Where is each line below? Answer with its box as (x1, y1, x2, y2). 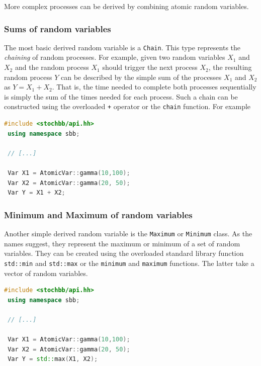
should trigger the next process (102, 62, 198, 72)
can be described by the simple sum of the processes (60, 71, 222, 82)
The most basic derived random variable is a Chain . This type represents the (4, 42, 241, 52)
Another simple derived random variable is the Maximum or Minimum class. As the (4, 228, 252, 239)
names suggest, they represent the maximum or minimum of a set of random (4, 238, 240, 248)
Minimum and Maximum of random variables (4, 208, 193, 221)
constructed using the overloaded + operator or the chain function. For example (4, 101, 251, 112)
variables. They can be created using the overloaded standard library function (4, 248, 244, 258)
